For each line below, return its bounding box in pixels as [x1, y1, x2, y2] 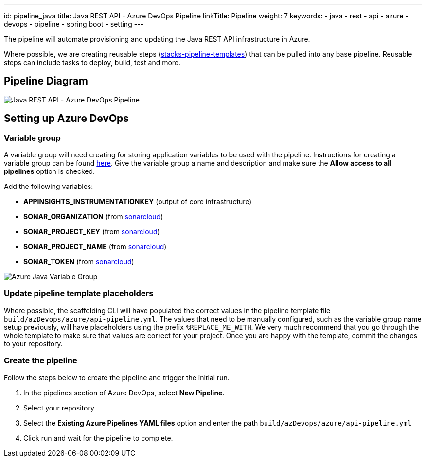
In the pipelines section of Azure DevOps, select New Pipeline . [23, 388, 225, 397]
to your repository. [4, 339, 63, 348]
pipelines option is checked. [4, 167, 95, 176]
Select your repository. [23, 403, 96, 412]
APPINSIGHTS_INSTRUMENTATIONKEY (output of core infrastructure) [23, 197, 252, 206]
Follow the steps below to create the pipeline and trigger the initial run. [4, 373, 230, 382]
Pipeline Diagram [4, 75, 88, 87]
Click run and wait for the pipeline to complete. [23, 433, 173, 442]
